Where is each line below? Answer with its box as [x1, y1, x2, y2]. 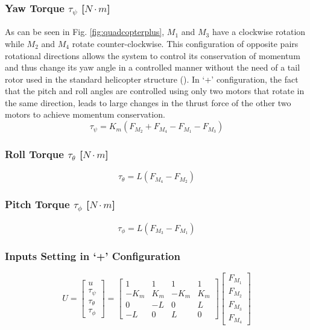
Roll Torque [5, 147, 64, 161]
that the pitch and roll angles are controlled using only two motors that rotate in [5, 84, 305, 97]
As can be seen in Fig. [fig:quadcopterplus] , [5, 25, 165, 38]
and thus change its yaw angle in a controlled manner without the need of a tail [5, 61, 300, 74]
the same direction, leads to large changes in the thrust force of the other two [5, 96, 291, 109]
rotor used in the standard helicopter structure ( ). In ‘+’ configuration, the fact [5, 72, 299, 85]
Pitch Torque [5, 197, 70, 212]
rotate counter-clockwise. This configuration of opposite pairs [72, 37, 299, 49]
